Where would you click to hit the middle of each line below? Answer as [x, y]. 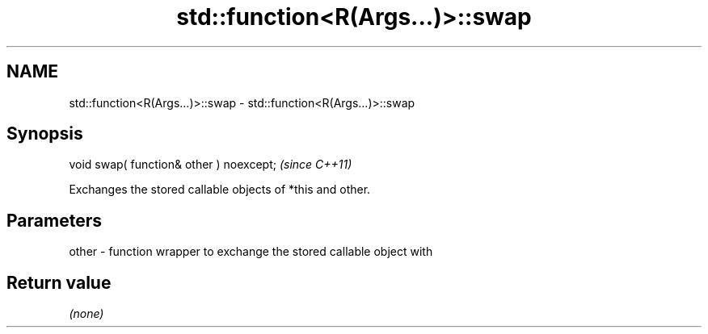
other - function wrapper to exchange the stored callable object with [251, 252]
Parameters [54, 220]
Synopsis [45, 134]
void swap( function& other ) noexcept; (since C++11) [211, 165]
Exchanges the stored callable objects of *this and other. [220, 190]
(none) [86, 314]
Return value [59, 282]
